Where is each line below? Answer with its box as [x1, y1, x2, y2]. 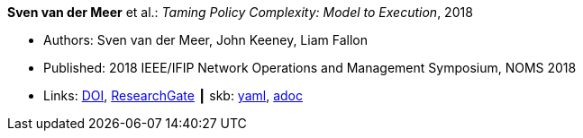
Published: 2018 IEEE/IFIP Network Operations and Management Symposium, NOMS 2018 [43, 60, 577, 75]
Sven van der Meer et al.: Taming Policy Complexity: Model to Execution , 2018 [7, 4, 473, 20]
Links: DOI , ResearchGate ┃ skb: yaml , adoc [43, 88, 303, 103]
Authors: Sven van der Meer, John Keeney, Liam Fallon [43, 32, 368, 47]
